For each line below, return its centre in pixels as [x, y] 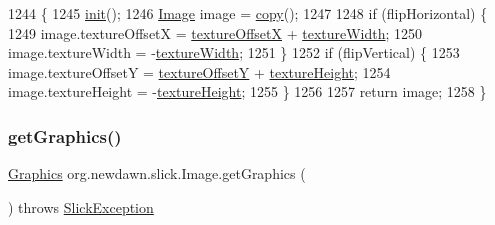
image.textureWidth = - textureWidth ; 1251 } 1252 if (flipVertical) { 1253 [234, 52]
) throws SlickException [81, 206]
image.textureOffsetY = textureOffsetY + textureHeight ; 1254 [199, 71]
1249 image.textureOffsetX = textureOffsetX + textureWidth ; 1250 [215, 32]
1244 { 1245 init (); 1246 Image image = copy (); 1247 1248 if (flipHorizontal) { [248, 13]
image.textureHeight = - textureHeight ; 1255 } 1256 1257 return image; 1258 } [247, 91]
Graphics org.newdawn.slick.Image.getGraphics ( [157, 173]
